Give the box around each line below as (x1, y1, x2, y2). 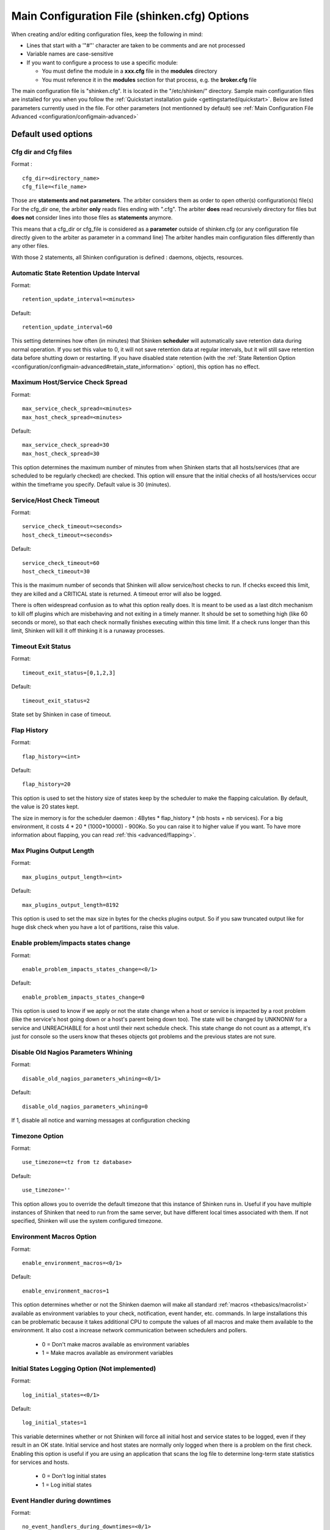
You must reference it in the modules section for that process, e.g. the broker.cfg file (42, 76, 257, 83)
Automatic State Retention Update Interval (11, 269, 140, 277)
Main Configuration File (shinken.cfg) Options (11, 9, 249, 23)
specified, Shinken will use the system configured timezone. (11, 1217, 163, 1225)
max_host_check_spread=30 (22, 450, 100, 457)
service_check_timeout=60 (22, 559, 100, 566)
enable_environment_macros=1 (22, 1287, 109, 1294)
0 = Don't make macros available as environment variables (42, 1340, 189, 1348)
